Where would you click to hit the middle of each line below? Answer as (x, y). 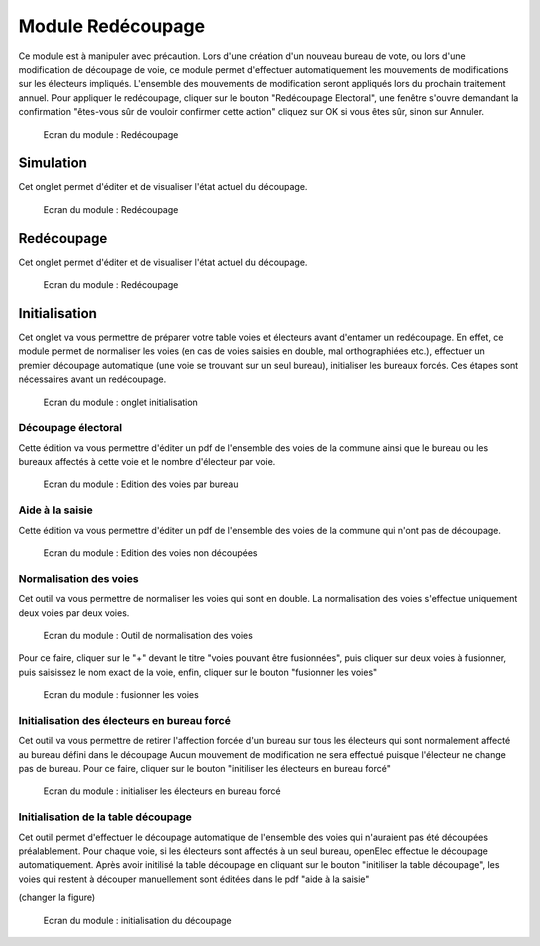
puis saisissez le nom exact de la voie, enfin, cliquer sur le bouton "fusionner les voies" (198, 672)
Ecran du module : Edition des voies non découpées (150, 553)
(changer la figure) (57, 897)
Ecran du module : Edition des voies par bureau (141, 484)
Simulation (52, 163)
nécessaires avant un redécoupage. (92, 379)
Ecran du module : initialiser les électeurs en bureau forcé (162, 791)
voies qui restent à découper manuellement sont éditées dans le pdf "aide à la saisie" (194, 879)
